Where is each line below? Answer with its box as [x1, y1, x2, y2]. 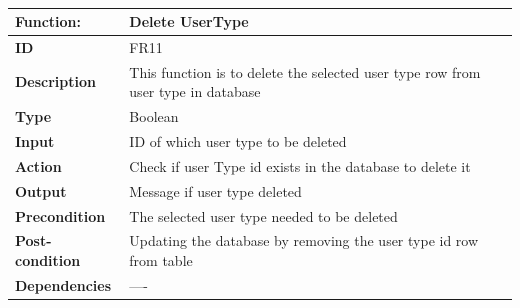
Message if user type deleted [129, 180, 302, 201]
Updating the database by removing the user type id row [129, 230, 479, 251]
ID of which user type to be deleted [129, 130, 347, 151]
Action [15, 155, 62, 176]
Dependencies [15, 274, 112, 295]
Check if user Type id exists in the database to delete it [129, 155, 471, 176]
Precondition [15, 205, 106, 226]
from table [129, 249, 193, 270]
